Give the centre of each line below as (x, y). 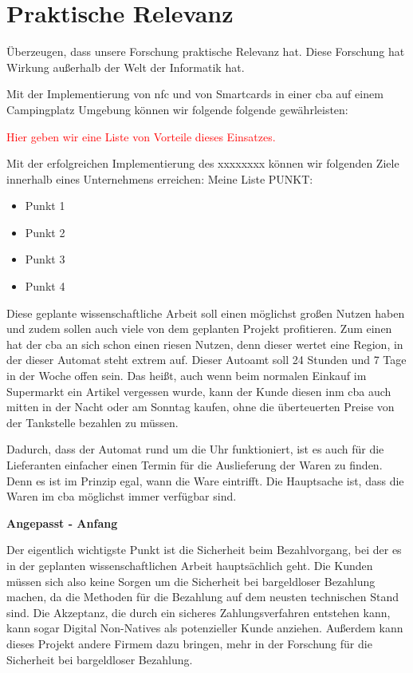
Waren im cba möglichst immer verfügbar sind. (122, 496)
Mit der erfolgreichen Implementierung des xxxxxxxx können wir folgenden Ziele (203, 163)
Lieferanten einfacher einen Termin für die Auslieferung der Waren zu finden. (195, 465)
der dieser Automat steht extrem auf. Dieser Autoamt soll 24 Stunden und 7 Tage (206, 360)
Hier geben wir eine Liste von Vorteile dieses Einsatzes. (141, 136)
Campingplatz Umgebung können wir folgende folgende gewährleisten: (177, 109)
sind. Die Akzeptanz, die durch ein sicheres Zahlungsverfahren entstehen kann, (199, 612)
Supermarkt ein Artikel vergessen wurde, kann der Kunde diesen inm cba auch (199, 391)
